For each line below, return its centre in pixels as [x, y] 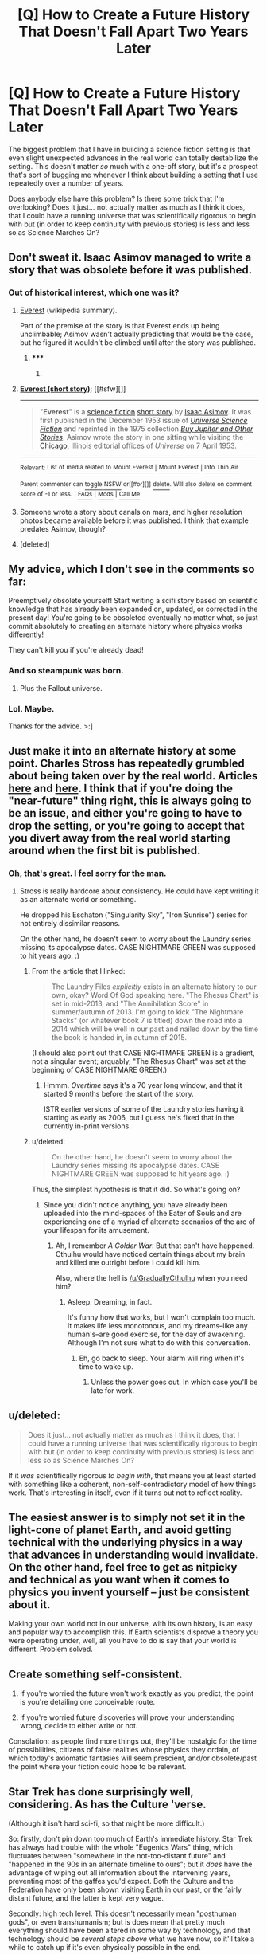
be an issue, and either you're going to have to [125, 813]
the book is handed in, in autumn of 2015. [119, 1037]
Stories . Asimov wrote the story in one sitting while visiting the [141, 437]
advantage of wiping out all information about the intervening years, [119, 1872]
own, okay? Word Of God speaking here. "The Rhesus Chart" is [155, 995]
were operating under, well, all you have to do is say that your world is [122, 1641]
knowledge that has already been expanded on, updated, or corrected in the [133, 609]
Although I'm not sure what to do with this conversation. [159, 1342]
